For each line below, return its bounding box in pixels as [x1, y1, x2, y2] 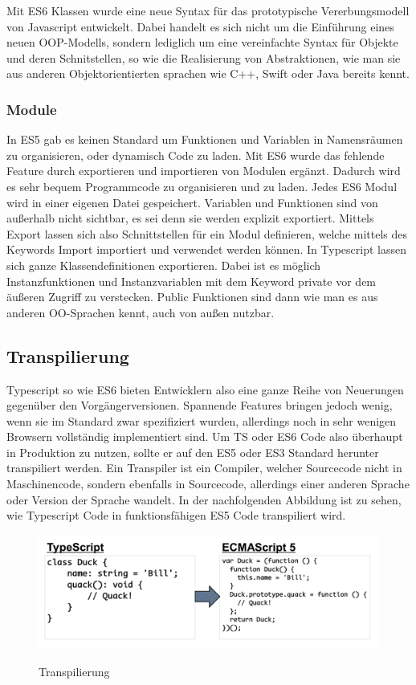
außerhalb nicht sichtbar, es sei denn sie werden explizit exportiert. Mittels [6, 210, 374, 226]
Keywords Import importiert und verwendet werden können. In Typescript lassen [6, 241, 406, 258]
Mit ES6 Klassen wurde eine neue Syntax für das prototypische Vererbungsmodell [6, 2, 410, 18]
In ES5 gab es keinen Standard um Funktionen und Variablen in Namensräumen [6, 131, 403, 148]
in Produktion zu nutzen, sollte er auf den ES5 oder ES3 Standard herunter [6, 443, 379, 460]
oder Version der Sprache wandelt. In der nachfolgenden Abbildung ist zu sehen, [6, 491, 402, 508]
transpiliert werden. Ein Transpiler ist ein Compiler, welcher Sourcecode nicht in [6, 459, 402, 476]
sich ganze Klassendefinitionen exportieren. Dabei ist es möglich [6, 256, 321, 273]
